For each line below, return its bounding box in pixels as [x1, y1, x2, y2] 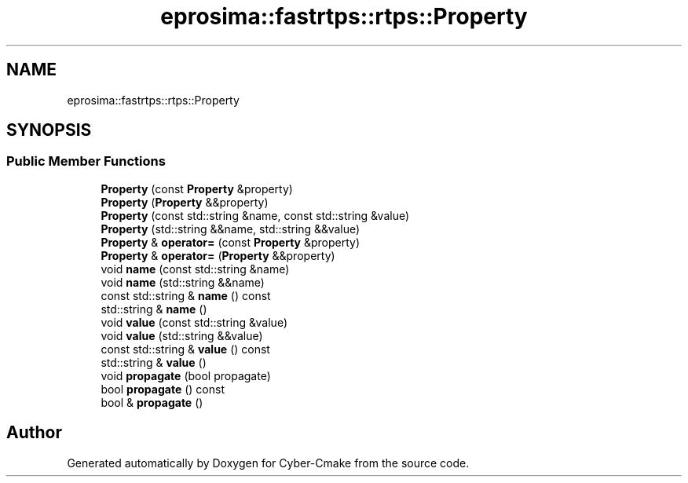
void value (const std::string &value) [101, 315, 288, 329]
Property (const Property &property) [101, 181, 293, 196]
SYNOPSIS [6, 120, 92, 141]
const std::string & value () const [101, 342, 270, 356]
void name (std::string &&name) [101, 275, 265, 289]
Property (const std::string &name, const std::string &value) [101, 208, 410, 222]
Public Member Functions [6, 153, 166, 170]
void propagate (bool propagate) [101, 368, 271, 382]
